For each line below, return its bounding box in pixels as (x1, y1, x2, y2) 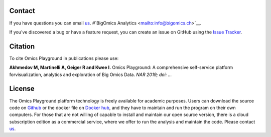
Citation (9, 42, 35, 50)
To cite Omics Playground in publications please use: (9, 55, 119, 61)
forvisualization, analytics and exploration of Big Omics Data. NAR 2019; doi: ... (9, 71, 172, 77)
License (9, 84, 35, 93)
